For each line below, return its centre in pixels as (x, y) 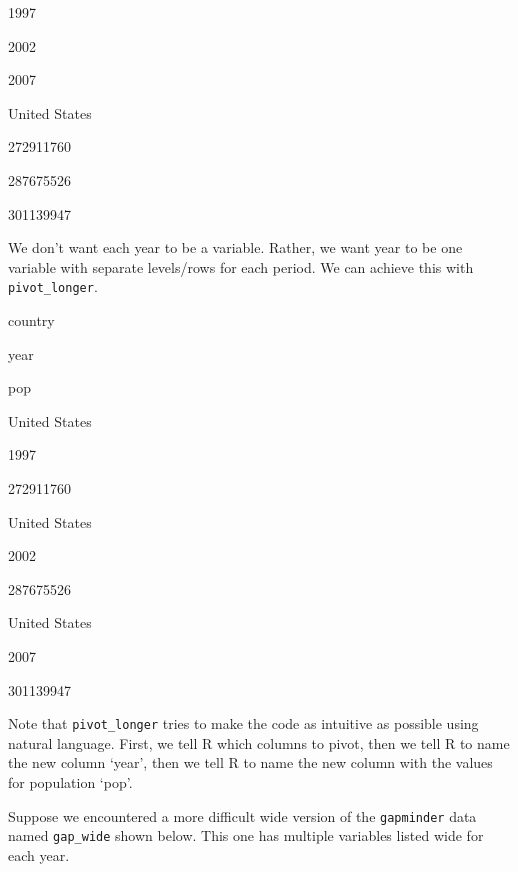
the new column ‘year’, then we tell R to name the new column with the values (250, 762)
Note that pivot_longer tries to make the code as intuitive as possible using (243, 723)
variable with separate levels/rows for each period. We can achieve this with (241, 266)
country (31, 320)
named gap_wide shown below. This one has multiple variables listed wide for (246, 835)
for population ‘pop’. (70, 781)
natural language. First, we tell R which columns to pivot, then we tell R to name (259, 742)
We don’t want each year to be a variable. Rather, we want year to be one (235, 247)
